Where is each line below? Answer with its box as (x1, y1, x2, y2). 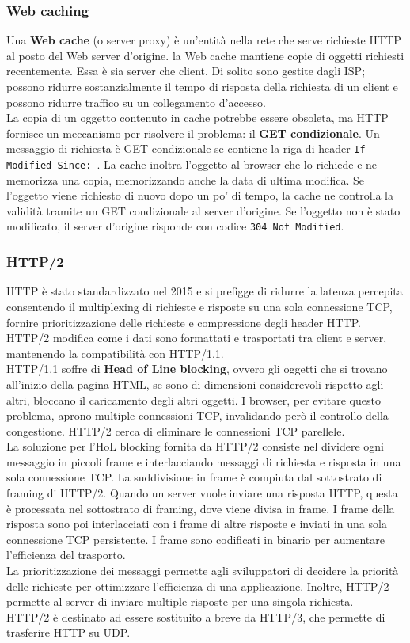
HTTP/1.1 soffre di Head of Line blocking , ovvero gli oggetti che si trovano (6, 360, 388, 377)
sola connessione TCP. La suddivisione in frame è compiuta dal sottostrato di (6, 469, 382, 485)
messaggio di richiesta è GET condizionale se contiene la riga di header (6, 140, 351, 157)
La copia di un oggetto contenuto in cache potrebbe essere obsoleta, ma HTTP (6, 109, 389, 126)
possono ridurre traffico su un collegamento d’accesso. (6, 93, 266, 110)
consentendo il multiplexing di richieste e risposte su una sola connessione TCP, (6, 298, 393, 314)
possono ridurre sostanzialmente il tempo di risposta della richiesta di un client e (6, 78, 398, 94)
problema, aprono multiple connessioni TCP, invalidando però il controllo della (6, 407, 389, 424)
